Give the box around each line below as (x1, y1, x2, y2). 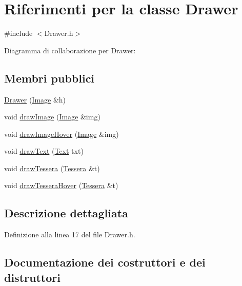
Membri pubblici (4, 70, 95, 86)
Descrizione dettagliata (4, 205, 128, 221)
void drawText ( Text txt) (4, 146, 84, 156)
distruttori (4, 269, 60, 285)
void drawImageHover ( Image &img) (4, 128, 119, 139)
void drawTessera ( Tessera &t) (4, 162, 100, 173)
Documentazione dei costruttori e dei (4, 254, 206, 270)
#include (4, 28, 33, 38)
